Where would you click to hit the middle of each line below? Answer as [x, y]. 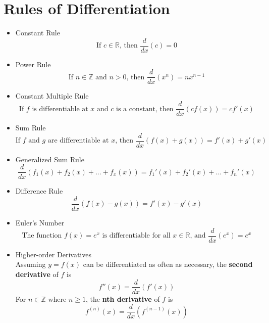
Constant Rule [38, 33]
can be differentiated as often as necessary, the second [168, 264]
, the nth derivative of [123, 298]
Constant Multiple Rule [52, 96]
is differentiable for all [136, 236]
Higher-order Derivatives [53, 254]
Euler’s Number [40, 223]
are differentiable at [78, 141]
